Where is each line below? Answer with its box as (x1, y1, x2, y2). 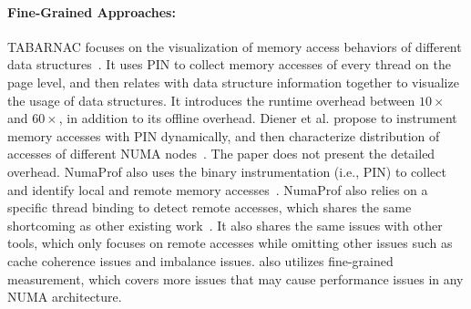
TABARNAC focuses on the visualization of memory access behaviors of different (7, 36, 462, 56)
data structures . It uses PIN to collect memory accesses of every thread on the (7, 55, 451, 74)
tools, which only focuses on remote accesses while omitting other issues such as (7, 233, 453, 252)
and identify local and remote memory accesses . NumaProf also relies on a (7, 180, 428, 199)
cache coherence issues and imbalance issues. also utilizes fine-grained (7, 251, 394, 270)
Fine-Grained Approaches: (7, 2, 176, 21)
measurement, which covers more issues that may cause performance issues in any (7, 269, 464, 288)
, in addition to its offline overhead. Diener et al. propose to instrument (58, 108, 457, 128)
